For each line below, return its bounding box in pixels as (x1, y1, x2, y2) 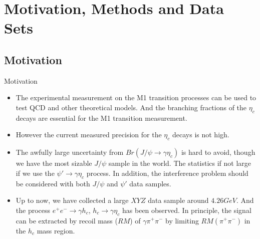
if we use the (16, 167, 55, 178)
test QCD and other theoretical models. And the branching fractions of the (16, 102, 247, 112)
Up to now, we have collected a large (16, 195, 129, 205)
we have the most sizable (16, 158, 92, 168)
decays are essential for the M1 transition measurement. (16, 112, 187, 123)
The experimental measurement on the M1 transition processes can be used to (16, 92, 256, 103)
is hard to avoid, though (181, 147, 255, 157)
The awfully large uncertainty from (16, 147, 124, 157)
